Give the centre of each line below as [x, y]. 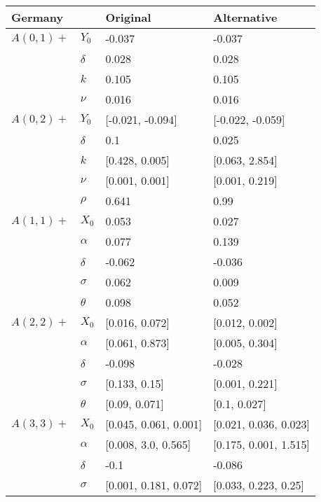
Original [128, 17]
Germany [37, 17]
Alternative [245, 17]
